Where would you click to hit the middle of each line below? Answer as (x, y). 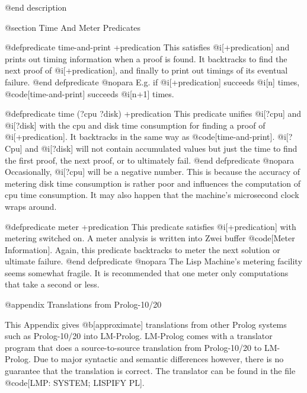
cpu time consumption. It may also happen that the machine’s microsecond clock (152, 195)
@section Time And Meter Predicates (73, 27)
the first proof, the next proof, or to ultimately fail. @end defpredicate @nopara (150, 160)
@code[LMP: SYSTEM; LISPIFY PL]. (75, 382)
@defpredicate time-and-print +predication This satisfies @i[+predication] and (147, 47)
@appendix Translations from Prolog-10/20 (83, 304)
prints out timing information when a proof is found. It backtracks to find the (146, 58)
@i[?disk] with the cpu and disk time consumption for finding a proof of (135, 125)
